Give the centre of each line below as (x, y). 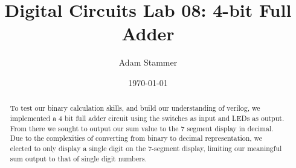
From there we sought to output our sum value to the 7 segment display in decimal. (142, 128)
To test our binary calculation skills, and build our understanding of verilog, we (135, 108)
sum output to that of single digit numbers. (78, 158)
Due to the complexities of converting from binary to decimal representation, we (136, 138)
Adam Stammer (148, 62)
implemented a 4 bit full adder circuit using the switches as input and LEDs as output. (147, 118)
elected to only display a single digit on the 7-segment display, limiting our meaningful (146, 148)
